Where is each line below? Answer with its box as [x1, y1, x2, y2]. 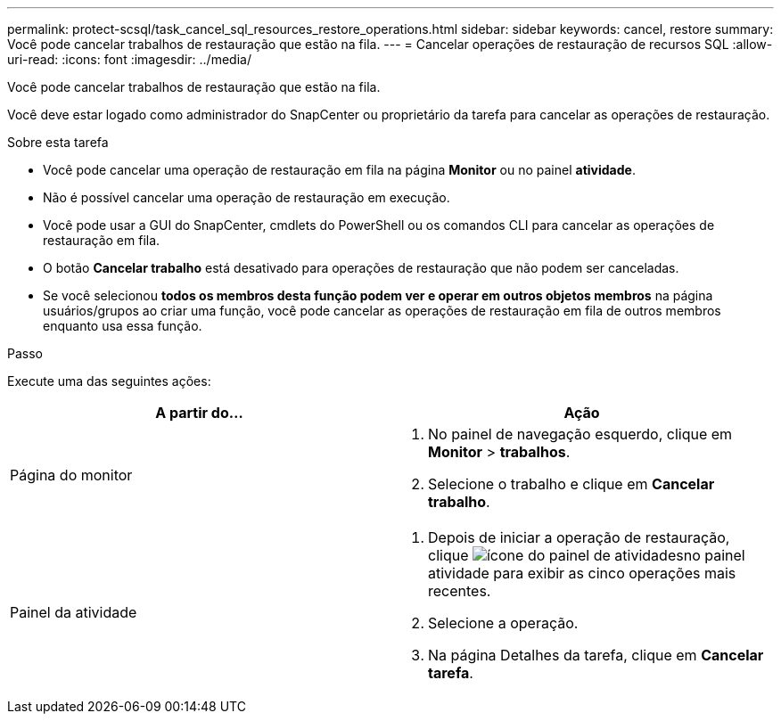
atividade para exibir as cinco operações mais [428, 564, 736, 582]
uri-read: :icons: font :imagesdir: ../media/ [7, 52, 251, 67]
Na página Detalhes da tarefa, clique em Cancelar [428, 646, 764, 664]
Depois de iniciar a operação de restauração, [428, 528, 730, 546]
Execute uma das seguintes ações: [7, 373, 211, 389]
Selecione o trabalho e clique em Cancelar [428, 475, 715, 493]
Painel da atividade [10, 603, 137, 621]
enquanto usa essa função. [43, 318, 202, 333]
